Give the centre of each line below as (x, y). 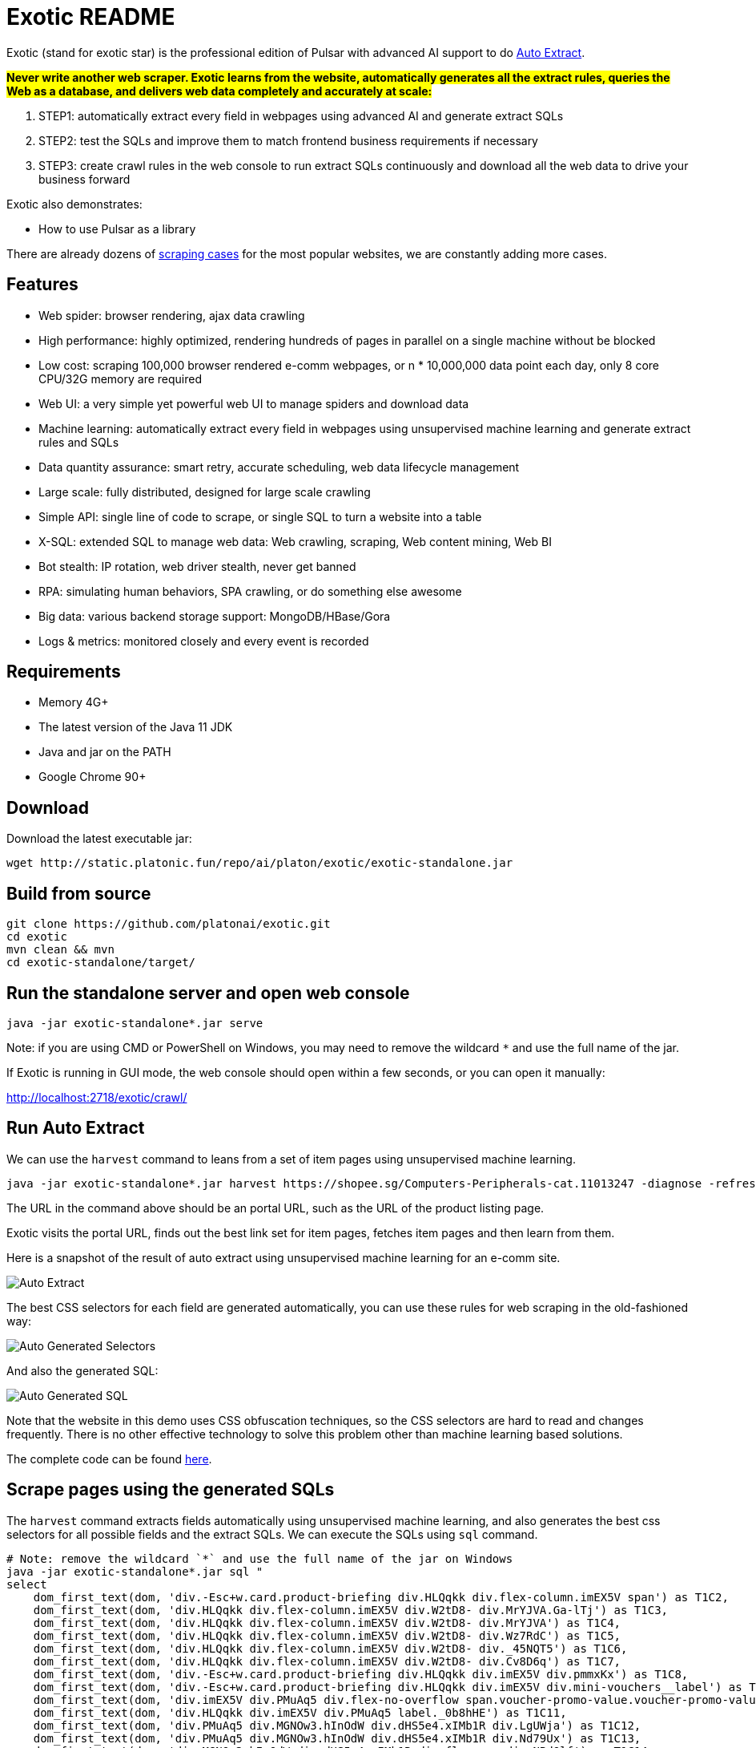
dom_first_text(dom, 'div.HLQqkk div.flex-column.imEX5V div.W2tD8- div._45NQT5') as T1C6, (330, 1648)
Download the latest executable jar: (99, 839)
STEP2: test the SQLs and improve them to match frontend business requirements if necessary (288, 140)
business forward (84, 179)
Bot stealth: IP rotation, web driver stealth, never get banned (197, 566)
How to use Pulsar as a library (117, 229)
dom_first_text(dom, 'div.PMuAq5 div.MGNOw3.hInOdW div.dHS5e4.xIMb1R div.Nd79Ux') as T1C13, (337, 1738)
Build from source (79, 893)
